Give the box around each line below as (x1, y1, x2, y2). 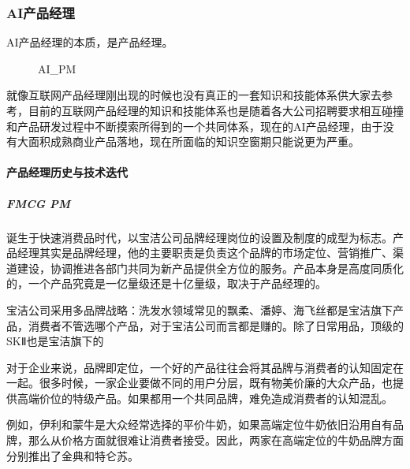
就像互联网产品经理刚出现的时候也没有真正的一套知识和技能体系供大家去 (6, 87, 382, 103)
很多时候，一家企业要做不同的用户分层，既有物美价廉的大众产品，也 (39, 374, 393, 391)
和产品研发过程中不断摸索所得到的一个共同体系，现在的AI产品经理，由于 (6, 117, 383, 134)
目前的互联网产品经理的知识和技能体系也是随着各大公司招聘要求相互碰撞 (28, 102, 404, 118)
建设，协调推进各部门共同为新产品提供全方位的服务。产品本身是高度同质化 (17, 259, 404, 276)
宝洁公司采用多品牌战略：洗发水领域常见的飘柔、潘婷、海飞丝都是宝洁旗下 (6, 301, 393, 318)
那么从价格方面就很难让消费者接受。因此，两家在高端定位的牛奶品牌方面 (28, 432, 404, 449)
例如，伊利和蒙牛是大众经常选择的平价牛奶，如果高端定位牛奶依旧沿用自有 (6, 416, 393, 433)
